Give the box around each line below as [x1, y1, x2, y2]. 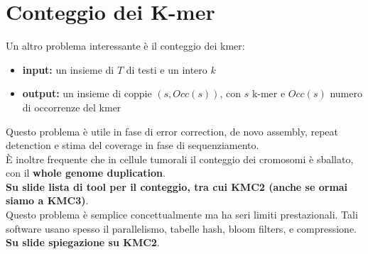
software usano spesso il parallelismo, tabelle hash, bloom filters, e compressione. [6, 221, 357, 236]
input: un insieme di [22, 62, 114, 77]
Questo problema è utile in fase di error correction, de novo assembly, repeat [6, 123, 339, 138]
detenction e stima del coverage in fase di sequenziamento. [6, 138, 259, 153]
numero [330, 86, 362, 101]
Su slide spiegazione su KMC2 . [6, 235, 160, 250]
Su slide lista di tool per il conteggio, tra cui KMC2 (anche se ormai [6, 179, 348, 194]
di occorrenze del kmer [22, 99, 121, 114]
